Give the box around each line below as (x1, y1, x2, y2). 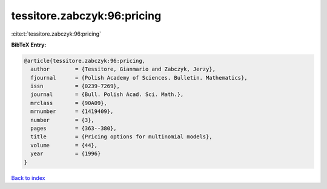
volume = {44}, (30, 142, 98, 149)
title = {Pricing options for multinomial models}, (30, 133, 213, 140)
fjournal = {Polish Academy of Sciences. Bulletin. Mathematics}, (30, 74, 248, 81)
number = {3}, (30, 117, 95, 123)
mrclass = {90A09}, (30, 100, 107, 106)
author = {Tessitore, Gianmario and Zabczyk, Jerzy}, (30, 66, 216, 72)
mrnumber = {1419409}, (30, 108, 114, 115)
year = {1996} (30, 150, 101, 157)
